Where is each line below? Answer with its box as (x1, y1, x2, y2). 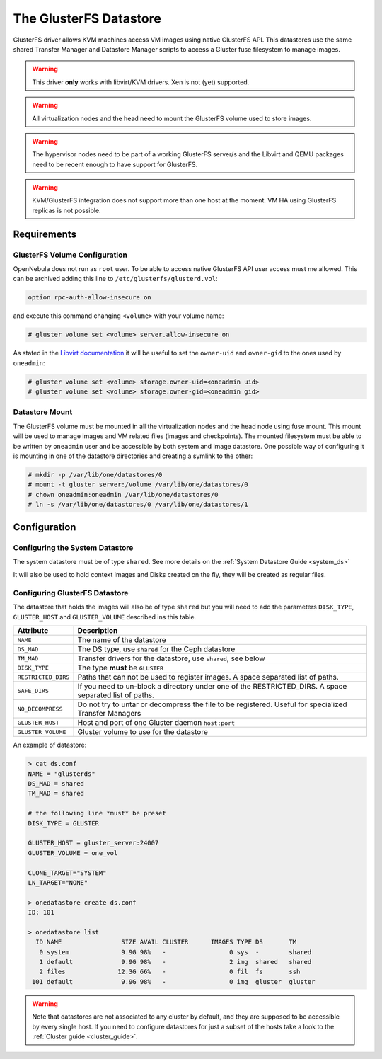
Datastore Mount (13, 407, 73, 417)
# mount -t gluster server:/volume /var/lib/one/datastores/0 (28, 481, 248, 488)
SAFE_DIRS (17, 687, 50, 694)
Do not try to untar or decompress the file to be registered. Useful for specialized (77, 699, 347, 709)
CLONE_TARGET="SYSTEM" (28, 869, 107, 877)
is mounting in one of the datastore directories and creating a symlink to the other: (13, 452, 253, 460)
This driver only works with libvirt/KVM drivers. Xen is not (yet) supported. (32, 78, 250, 86)
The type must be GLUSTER (77, 663, 164, 672)
